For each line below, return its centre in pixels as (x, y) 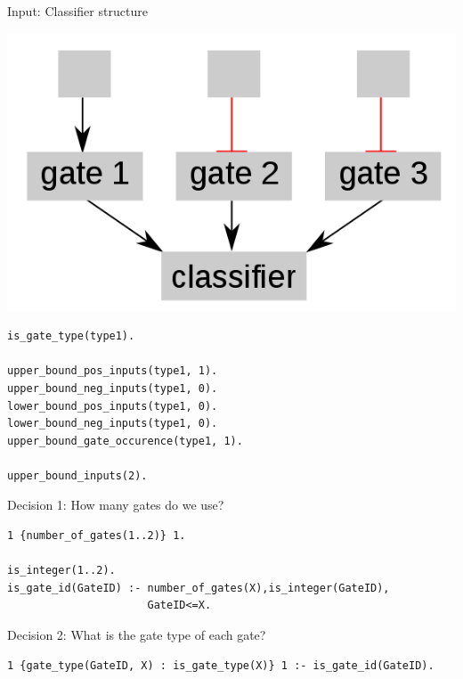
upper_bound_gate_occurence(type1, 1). (125, 441)
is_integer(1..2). (61, 571)
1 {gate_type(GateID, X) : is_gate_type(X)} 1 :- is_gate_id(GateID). (221, 665)
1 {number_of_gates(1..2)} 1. (97, 536)
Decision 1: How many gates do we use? (116, 505)
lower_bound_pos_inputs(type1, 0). (113, 406)
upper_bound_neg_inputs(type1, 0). (113, 388)
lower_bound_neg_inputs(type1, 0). (113, 424)
